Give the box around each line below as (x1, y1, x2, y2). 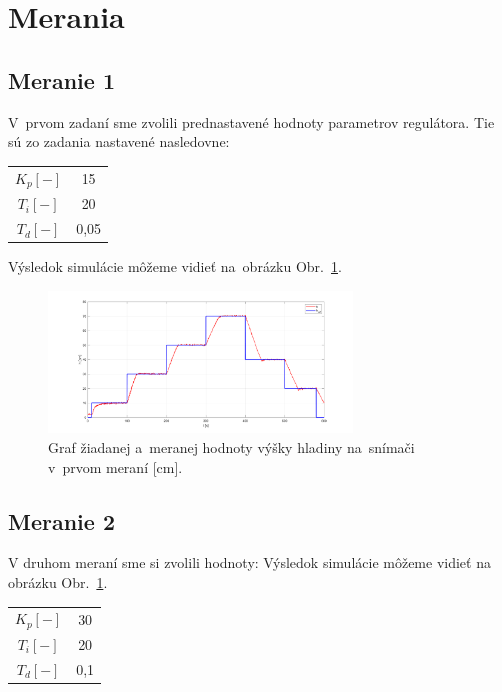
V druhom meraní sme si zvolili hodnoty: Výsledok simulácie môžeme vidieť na (8, 552, 491, 573)
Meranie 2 (8, 505, 115, 536)
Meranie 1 (8, 64, 115, 95)
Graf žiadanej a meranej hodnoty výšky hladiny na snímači (48, 436, 415, 457)
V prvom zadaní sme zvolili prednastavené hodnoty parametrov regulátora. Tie (8, 111, 495, 132)
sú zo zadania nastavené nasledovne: (8, 131, 230, 152)
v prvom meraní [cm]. (48, 456, 183, 477)
